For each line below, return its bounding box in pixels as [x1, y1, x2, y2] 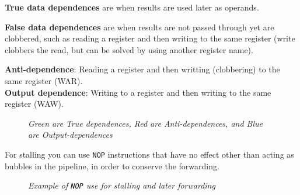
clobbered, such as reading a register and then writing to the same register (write [5, 32, 295, 44]
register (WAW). [5, 97, 64, 110]
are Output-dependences [28, 128, 113, 141]
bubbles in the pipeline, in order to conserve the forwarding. [5, 159, 219, 172]
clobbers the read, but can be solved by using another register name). [5, 43, 253, 55]
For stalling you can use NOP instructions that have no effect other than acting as [5, 148, 294, 160]
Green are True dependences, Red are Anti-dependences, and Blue [28, 117, 263, 129]
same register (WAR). [5, 74, 83, 86]
